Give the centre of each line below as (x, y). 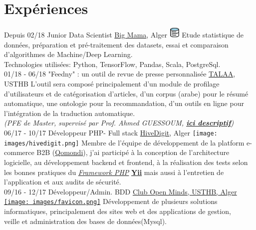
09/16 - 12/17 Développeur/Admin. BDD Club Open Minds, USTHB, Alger (121, 191)
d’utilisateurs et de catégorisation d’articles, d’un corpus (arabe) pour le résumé (126, 93)
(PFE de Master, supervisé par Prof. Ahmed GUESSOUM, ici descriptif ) (119, 123)
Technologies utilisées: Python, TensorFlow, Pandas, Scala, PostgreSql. (112, 64)
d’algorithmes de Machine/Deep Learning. (68, 54)
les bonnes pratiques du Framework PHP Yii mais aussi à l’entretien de (114, 172)
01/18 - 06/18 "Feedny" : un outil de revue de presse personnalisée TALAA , (120, 74)
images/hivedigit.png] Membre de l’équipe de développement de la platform (124, 142)
